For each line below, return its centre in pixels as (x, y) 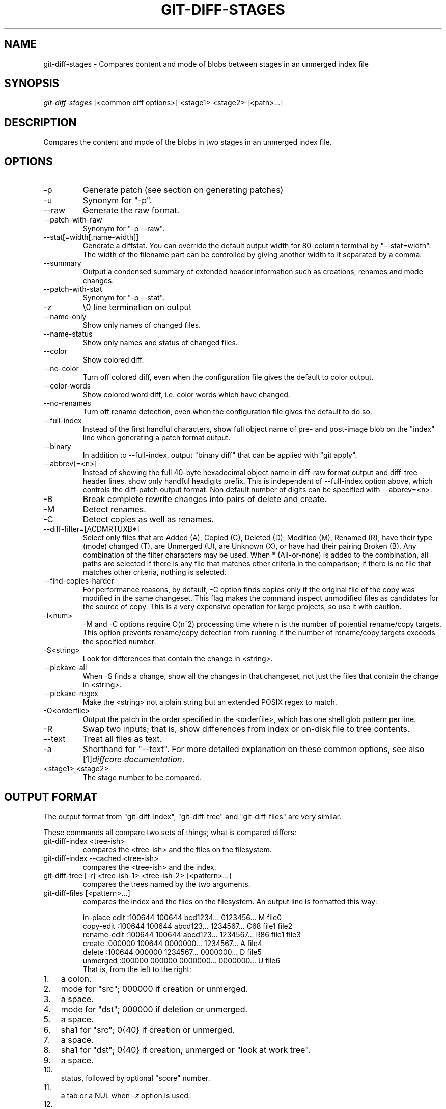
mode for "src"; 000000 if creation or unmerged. (154, 989)
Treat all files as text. (122, 739)
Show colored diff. (113, 360)
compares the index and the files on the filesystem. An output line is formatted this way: (230, 901)
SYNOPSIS (32, 84)
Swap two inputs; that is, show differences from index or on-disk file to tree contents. (246, 729)
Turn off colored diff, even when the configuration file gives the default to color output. (228, 377)
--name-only (65, 317)
